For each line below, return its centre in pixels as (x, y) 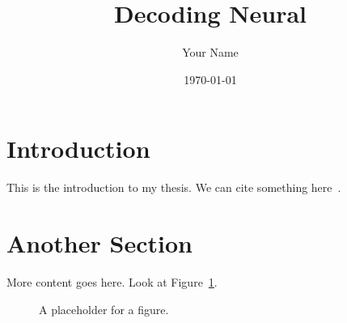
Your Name (210, 52)
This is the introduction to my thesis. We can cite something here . (174, 187)
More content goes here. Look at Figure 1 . (112, 281)
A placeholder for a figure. (104, 309)
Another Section (99, 243)
